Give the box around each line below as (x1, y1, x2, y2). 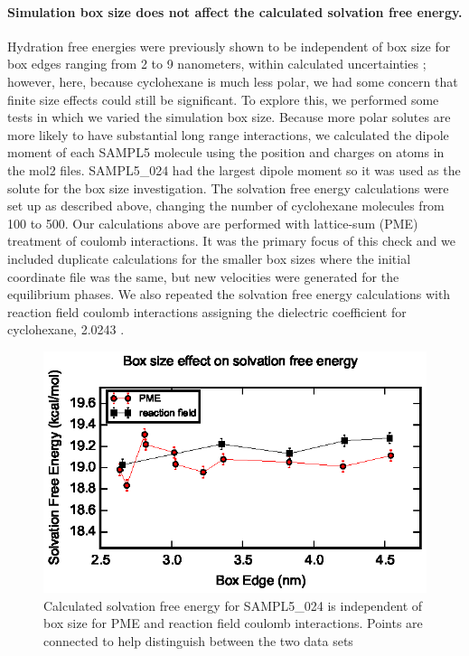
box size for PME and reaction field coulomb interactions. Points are (43, 614, 423, 633)
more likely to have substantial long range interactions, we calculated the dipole (7, 125, 449, 144)
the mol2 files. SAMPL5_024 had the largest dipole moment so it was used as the (7, 160, 461, 179)
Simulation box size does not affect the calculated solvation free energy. (7, 2, 463, 21)
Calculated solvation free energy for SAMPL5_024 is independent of (43, 595, 423, 614)
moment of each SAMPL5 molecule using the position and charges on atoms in (7, 143, 445, 162)
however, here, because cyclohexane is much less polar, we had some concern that (7, 71, 458, 90)
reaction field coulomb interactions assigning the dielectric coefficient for (7, 302, 407, 321)
